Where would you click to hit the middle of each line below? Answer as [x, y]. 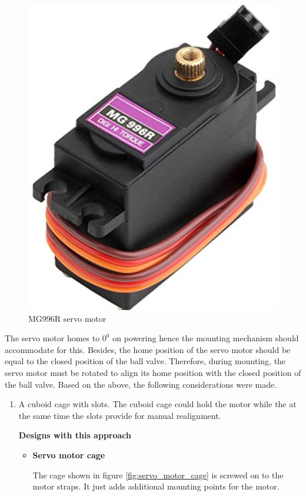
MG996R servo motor [67, 318]
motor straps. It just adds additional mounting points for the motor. [156, 486]
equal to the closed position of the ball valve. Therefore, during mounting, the [145, 361]
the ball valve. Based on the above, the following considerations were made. [141, 384]
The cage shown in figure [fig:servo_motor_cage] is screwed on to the [158, 475]
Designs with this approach [75, 435]
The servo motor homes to [52, 338]
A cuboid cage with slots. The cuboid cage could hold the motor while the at [157, 404]
